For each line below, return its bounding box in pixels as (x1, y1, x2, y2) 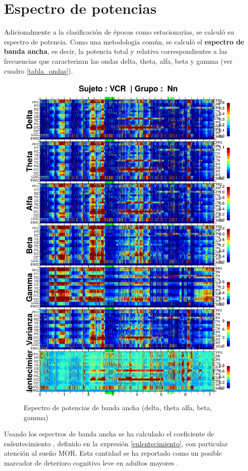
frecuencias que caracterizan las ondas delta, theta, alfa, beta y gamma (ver (4, 55, 233, 66)
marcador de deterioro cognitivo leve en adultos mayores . (4, 457, 178, 468)
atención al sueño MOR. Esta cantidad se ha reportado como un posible (4, 448, 222, 458)
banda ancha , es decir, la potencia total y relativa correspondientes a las (4, 46, 227, 56)
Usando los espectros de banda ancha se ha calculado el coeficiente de (4, 428, 214, 439)
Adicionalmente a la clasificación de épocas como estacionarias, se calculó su (4, 27, 234, 37)
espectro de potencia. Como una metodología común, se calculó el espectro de (4, 36, 245, 46)
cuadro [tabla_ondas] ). (4, 65, 73, 76)
